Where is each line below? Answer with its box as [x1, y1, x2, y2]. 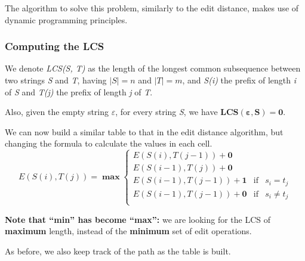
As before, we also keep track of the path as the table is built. [5, 244, 231, 257]
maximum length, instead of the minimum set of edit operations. [5, 225, 252, 237]
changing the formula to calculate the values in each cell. [5, 137, 212, 150]
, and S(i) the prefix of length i [182, 74, 297, 86]
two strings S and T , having [5, 74, 107, 86]
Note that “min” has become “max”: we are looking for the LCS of [5, 213, 271, 225]
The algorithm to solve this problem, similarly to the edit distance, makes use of [5, 2, 299, 14]
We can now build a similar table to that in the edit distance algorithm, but [5, 125, 284, 138]
